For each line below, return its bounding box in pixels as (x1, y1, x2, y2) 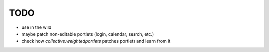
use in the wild (21, 25, 52, 30)
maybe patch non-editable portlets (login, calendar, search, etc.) (21, 31, 154, 37)
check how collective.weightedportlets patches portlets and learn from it (21, 38, 171, 44)
